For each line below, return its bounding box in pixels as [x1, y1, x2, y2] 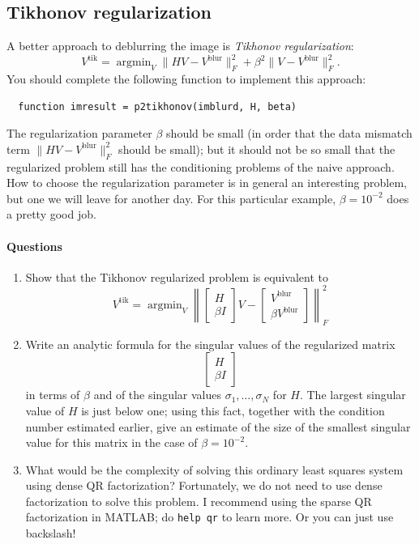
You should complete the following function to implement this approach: [6, 70, 366, 87]
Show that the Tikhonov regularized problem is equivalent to [25, 268, 328, 285]
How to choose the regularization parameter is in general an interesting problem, [6, 174, 407, 191]
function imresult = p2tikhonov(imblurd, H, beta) [18, 100, 297, 113]
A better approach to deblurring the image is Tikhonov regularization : [6, 37, 354, 54]
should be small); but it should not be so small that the [118, 140, 395, 157]
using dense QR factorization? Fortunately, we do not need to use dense [25, 477, 383, 494]
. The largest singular [299, 386, 406, 403]
